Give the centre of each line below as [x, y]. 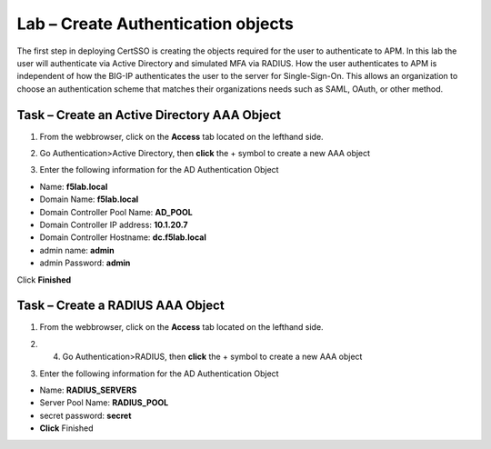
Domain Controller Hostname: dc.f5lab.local [123, 237]
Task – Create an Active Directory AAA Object [149, 115]
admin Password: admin [85, 263]
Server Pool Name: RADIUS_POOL [104, 403]
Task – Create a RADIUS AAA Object [120, 306]
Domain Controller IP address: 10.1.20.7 [114, 224]
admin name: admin [77, 250]
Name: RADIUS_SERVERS [88, 390]
